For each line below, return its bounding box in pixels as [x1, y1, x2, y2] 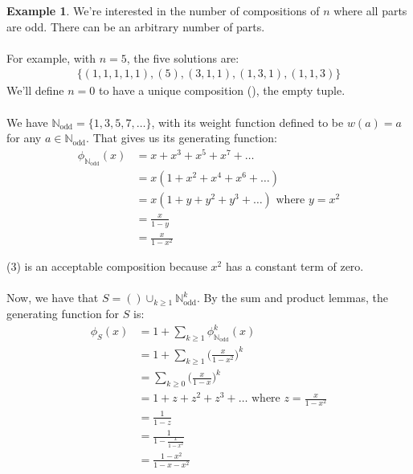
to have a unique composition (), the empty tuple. [98, 82, 346, 99]
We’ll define [6, 82, 64, 99]
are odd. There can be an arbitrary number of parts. [6, 18, 265, 35]
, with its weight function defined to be [151, 113, 344, 130]
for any [6, 129, 42, 146]
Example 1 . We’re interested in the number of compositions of [6, 2, 320, 18]
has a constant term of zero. [225, 258, 364, 275]
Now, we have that [6, 289, 99, 306]
